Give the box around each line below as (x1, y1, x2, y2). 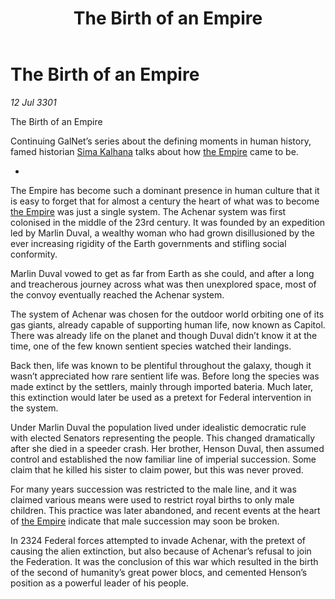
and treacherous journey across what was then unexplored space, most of (10, 278, 317, 290)
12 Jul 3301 (10, 96, 57, 108)
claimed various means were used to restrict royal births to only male (10, 493, 295, 506)
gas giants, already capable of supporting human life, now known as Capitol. (10, 318, 326, 331)
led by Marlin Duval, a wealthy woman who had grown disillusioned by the (10, 227, 315, 239)
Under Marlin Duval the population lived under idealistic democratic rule (10, 421, 307, 433)
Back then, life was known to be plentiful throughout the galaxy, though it (10, 359, 312, 371)
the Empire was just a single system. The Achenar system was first (10, 205, 287, 217)
